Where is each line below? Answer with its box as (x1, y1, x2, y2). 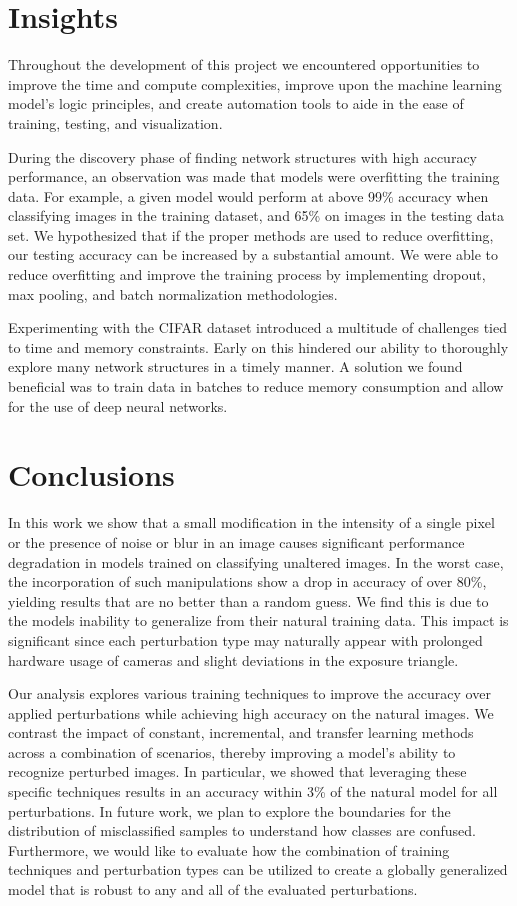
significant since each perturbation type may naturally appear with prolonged (8, 629, 483, 650)
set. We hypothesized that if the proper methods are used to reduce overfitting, (8, 224, 494, 245)
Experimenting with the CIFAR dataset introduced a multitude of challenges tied (8, 317, 507, 338)
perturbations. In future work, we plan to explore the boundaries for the (8, 800, 451, 821)
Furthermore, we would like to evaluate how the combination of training (8, 839, 450, 860)
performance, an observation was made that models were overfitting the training (8, 166, 500, 187)
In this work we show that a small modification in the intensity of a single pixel (8, 512, 495, 533)
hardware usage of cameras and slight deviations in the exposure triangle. (8, 649, 459, 670)
